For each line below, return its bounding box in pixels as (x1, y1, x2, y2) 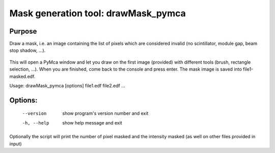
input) (9, 140, 22, 147)
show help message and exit (62, 119, 122, 126)
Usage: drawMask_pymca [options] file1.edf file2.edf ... (9, 83, 126, 89)
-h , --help (22, 120, 49, 126)
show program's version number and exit (62, 110, 149, 116)
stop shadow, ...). (9, 47, 46, 53)
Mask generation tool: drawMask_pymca (9, 8, 186, 19)
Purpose (9, 27, 37, 36)
